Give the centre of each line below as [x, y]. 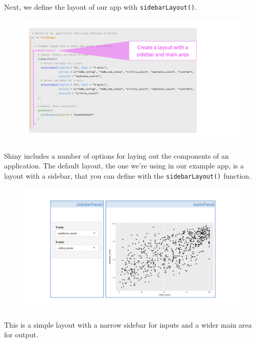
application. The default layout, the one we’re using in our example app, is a [124, 166]
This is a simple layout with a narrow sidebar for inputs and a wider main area [128, 324]
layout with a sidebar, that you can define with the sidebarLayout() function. [128, 175]
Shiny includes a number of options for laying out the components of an [117, 155]
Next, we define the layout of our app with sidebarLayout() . [100, 7]
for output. [21, 335]
